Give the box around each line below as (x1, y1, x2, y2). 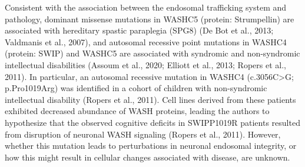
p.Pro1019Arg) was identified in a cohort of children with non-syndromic (5, 82, 267, 94)
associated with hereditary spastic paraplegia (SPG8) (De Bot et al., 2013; (5, 24, 274, 36)
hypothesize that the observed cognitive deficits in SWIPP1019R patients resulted (5, 116, 300, 128)
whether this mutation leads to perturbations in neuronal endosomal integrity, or (5, 139, 297, 152)
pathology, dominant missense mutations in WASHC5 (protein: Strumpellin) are (5, 12, 294, 25)
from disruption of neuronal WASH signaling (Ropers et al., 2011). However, (5, 128, 281, 140)
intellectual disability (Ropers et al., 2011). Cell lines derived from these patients (5, 93, 296, 105)
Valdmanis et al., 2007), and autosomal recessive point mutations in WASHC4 (5, 35, 287, 48)
